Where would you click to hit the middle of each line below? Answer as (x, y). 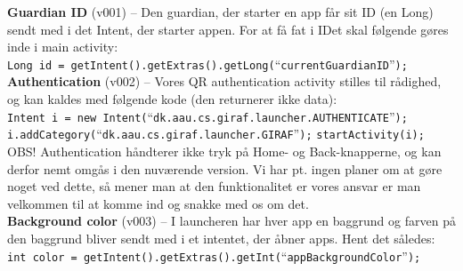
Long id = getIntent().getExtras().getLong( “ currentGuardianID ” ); (207, 64)
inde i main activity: (63, 47)
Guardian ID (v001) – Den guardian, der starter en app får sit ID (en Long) (220, 12)
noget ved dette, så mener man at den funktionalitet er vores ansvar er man (214, 186)
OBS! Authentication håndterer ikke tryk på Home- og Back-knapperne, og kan (224, 151)
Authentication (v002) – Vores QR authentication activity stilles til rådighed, (224, 81)
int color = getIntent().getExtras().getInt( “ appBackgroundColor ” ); (214, 255)
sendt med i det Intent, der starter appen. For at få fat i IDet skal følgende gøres (228, 29)
